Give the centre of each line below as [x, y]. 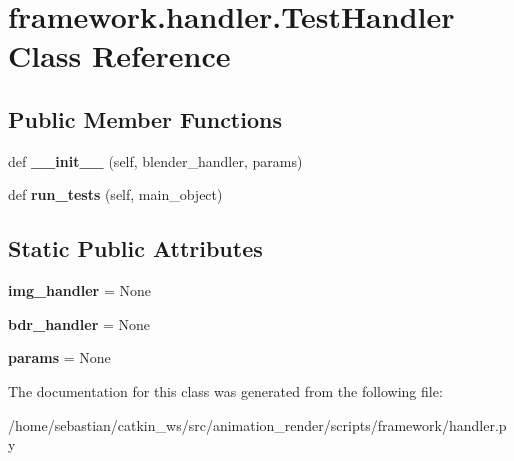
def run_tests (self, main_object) [115, 194]
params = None [59, 357]
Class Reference [119, 55]
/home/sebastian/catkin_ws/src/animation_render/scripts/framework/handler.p [257, 424]
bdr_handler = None [79, 323]
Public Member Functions [145, 118]
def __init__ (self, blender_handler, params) [155, 160]
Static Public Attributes [135, 248]
